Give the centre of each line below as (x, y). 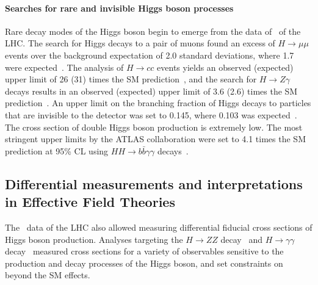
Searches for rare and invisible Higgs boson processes (119, 8)
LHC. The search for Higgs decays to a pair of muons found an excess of (140, 43)
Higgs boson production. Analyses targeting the (94, 239)
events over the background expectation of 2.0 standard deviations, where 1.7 (150, 55)
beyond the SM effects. (48, 275)
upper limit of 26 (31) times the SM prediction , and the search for (131, 79)
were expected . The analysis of (64, 67)
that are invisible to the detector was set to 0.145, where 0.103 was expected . (151, 114)
